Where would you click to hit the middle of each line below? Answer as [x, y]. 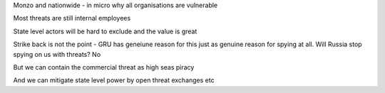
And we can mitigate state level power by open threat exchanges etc [114, 80]
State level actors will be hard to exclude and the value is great [105, 31]
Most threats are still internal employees [72, 18]
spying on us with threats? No [57, 54]
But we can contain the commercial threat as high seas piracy [104, 67]
